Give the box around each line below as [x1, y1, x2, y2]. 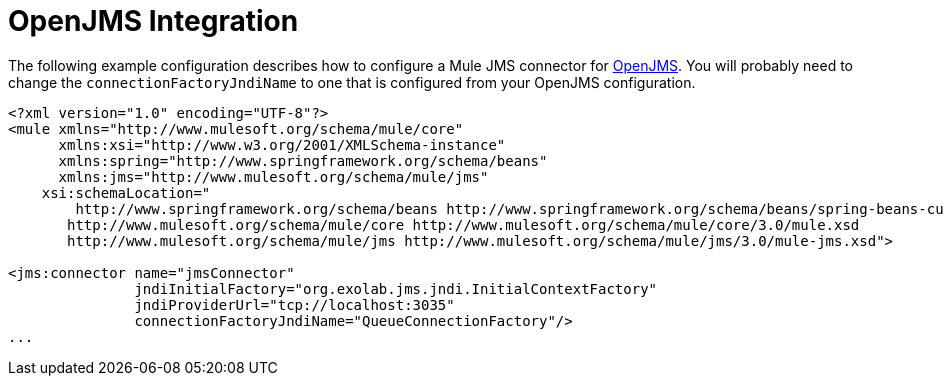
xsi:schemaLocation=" [41, 184, 211, 201]
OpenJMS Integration [8, 4, 299, 38]
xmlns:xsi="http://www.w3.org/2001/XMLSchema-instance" [58, 136, 506, 153]
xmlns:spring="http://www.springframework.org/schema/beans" [58, 152, 548, 169]
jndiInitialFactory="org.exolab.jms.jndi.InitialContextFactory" [134, 280, 658, 297]
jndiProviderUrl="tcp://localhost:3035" [134, 296, 455, 313]
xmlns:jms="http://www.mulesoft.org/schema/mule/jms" [58, 168, 489, 185]
